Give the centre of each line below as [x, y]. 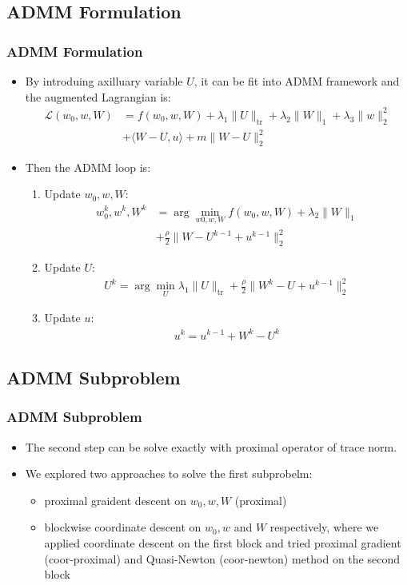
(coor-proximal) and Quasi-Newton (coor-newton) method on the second [222, 558]
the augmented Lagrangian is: [98, 96]
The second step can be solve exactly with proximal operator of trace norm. [211, 446]
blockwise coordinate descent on [123, 527]
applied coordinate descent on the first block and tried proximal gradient [223, 542]
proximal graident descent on [116, 500]
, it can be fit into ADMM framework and [297, 81]
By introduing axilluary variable [104, 81]
